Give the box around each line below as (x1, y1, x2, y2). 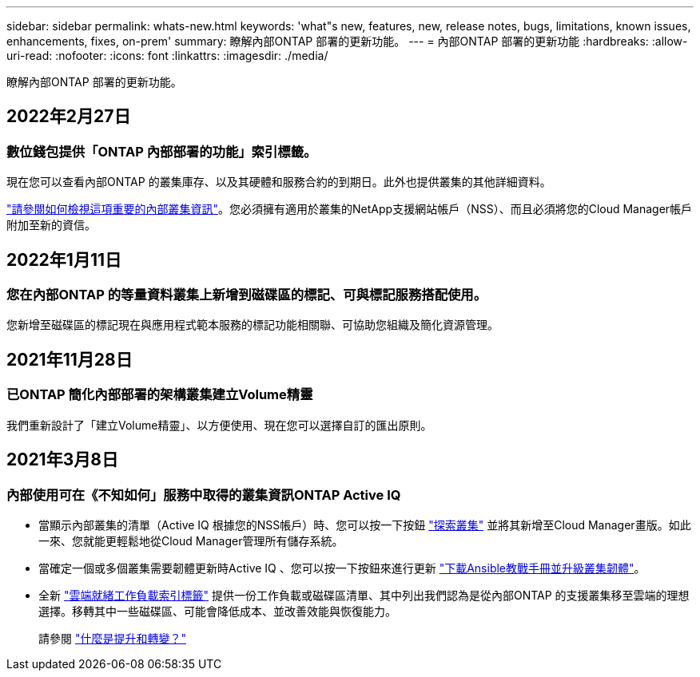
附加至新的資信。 (6, 218, 96, 232)
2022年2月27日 (6, 106, 131, 127)
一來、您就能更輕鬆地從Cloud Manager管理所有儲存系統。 (38, 533, 344, 548)
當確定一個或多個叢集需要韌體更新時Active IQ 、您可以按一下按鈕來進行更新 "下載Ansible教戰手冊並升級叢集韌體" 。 (38, 560, 646, 575)
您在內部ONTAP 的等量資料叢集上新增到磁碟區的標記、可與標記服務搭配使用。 (6, 287, 487, 303)
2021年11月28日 (6, 349, 133, 370)
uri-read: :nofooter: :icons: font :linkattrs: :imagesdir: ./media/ (6, 49, 328, 62)
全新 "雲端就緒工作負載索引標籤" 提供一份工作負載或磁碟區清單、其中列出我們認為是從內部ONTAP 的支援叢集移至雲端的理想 (38, 588, 690, 602)
